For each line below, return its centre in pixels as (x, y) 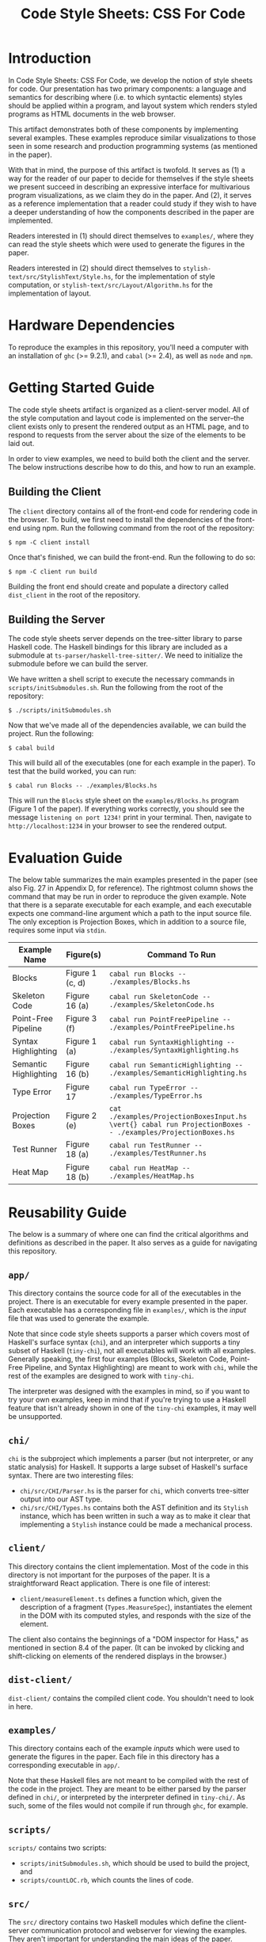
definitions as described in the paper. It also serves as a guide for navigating (133, 1243)
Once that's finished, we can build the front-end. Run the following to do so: (132, 557)
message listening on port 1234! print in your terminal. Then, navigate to (130, 818)
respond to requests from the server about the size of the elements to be (127, 435)
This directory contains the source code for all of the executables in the (125, 1293)
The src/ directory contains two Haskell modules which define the (116, 1922)
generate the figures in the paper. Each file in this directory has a (114, 1757)
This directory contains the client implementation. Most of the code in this (129, 1566)
